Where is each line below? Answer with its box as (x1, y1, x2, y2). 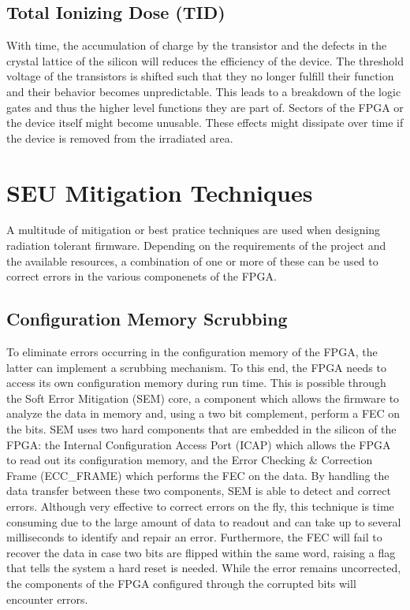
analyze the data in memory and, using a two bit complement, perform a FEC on (6, 405, 401, 422)
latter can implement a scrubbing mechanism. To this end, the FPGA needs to (6, 359, 386, 375)
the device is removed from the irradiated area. (6, 129, 233, 146)
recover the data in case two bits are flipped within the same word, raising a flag (6, 544, 396, 560)
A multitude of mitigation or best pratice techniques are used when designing (6, 221, 381, 238)
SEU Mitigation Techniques (6, 176, 313, 208)
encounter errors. (6, 590, 88, 607)
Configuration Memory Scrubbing (6, 307, 288, 331)
